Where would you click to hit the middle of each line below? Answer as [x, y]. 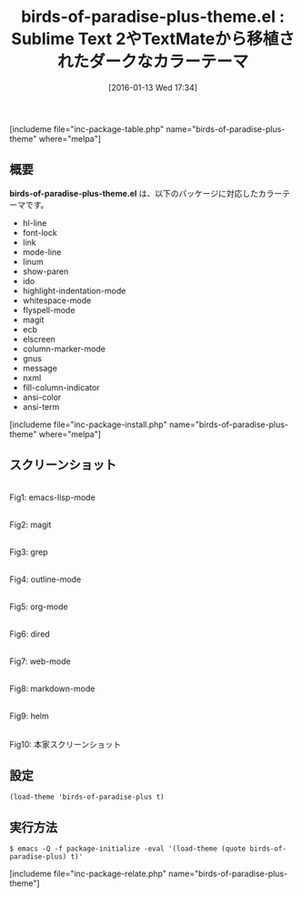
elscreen [39, 339]
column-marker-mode [64, 349]
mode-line [42, 251]
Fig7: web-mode [40, 661]
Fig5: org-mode [39, 606]
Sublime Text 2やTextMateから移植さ [153, 39]
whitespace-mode [57, 300]
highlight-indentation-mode [74, 291]
